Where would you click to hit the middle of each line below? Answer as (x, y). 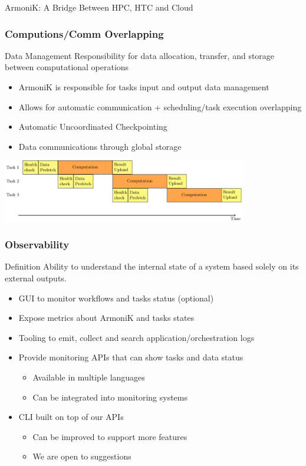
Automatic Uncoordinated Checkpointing (93, 127)
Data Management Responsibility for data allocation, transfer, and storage (140, 55)
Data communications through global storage (100, 146)
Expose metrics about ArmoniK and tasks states (106, 318)
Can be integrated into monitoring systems (110, 397)
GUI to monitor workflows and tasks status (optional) (116, 298)
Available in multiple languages (89, 377)
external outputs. (36, 278)
